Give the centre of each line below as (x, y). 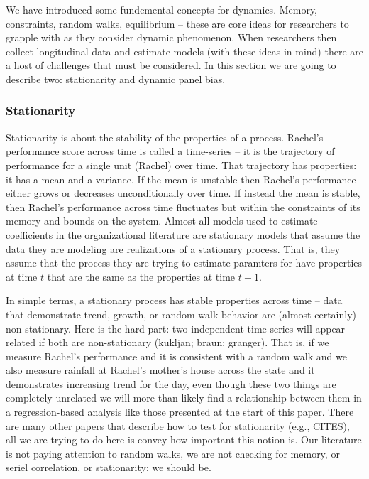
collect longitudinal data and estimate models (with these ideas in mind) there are (184, 51)
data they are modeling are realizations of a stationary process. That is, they (173, 248)
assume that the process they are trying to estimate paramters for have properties (184, 263)
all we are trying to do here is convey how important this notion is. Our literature (184, 440)
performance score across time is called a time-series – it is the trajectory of (170, 151)
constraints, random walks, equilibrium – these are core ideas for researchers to (177, 23)
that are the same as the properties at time (141, 276)
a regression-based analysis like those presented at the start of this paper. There (180, 412)
